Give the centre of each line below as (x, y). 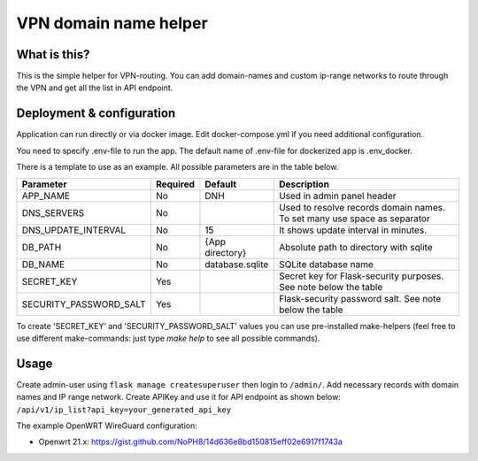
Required (175, 184)
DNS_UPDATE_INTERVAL (74, 230)
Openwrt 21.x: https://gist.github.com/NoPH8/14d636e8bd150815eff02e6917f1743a (190, 442)
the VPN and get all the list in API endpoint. (95, 88)
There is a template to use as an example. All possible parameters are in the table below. (177, 167)
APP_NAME (46, 196)
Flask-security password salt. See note (360, 298)
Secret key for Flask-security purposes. (362, 276)
